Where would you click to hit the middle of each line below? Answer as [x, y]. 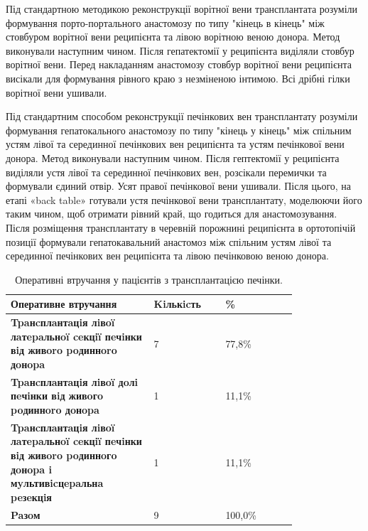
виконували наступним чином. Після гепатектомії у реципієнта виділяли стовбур [180, 50]
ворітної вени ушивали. [56, 92]
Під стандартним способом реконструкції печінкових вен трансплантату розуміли [182, 116]
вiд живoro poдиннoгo [64, 455]
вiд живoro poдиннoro [64, 350]
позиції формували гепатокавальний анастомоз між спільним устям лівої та [169, 241]
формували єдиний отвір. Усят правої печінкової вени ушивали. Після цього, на [179, 186]
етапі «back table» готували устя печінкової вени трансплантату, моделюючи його [184, 199]
